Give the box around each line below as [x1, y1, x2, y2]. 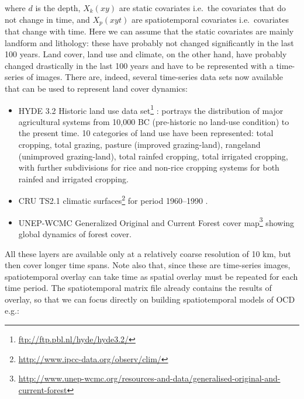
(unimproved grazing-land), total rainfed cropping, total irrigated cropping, [18, 150, 288, 162]
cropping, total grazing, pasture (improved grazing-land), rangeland [18, 138, 261, 151]
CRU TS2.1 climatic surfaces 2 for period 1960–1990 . [18, 193, 208, 207]
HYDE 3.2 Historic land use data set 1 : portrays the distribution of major [18, 102, 284, 116]
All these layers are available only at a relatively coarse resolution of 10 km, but [5, 247, 291, 259]
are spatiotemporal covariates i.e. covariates [131, 13, 289, 25]
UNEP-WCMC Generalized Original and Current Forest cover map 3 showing [18, 214, 295, 228]
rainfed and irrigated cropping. [18, 172, 129, 185]
